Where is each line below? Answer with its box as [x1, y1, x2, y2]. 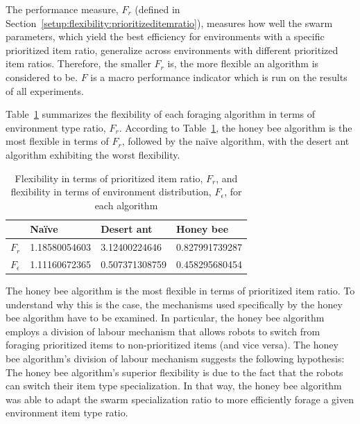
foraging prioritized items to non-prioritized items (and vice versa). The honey [6, 337, 338, 352]
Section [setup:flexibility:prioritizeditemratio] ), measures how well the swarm [6, 15, 333, 30]
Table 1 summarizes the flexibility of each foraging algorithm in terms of [6, 107, 316, 121]
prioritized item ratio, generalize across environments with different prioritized [6, 42, 338, 57]
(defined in [135, 2, 180, 16]
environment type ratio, [6, 120, 106, 134]
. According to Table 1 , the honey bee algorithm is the [119, 120, 352, 134]
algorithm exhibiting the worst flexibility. [6, 147, 180, 161]
